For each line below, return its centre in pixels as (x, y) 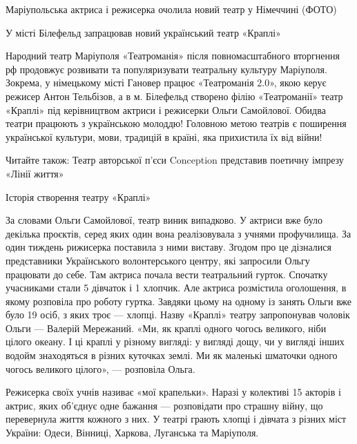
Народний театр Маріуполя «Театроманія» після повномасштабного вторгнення (173, 56)
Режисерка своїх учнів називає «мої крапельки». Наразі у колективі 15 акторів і (173, 392)
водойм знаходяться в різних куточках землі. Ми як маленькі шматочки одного (172, 355)
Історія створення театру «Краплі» (78, 196)
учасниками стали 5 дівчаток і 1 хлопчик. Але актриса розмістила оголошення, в (176, 288)
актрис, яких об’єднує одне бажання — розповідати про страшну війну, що (164, 405)
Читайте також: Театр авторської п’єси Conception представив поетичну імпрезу (175, 160)
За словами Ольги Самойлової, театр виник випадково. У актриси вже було (164, 220)
